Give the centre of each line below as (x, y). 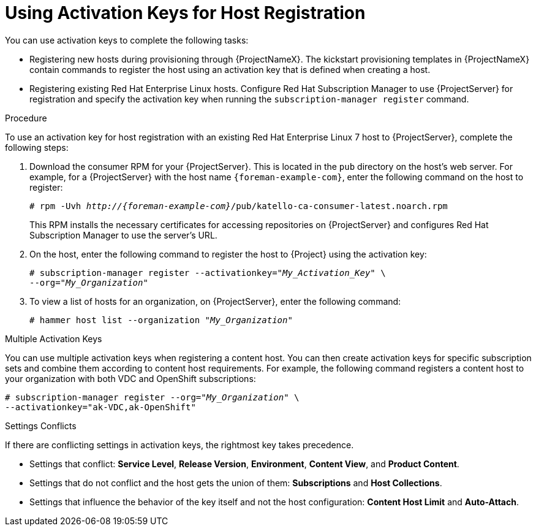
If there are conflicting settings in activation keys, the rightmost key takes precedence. (179, 445)
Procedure (26, 118)
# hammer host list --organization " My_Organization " (161, 320)
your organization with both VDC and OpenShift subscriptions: (130, 378)
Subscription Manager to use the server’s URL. (123, 235)
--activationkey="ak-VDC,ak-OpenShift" (100, 407)
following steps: (37, 147)
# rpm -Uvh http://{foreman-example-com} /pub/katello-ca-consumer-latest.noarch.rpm (239, 206)
